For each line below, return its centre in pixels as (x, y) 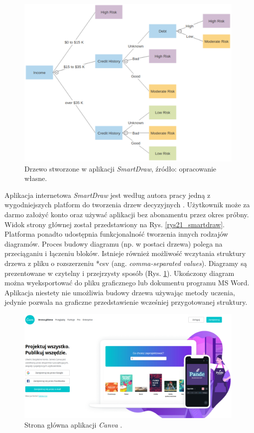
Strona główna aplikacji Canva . (73, 425)
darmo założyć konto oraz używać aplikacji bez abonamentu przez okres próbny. (127, 215)
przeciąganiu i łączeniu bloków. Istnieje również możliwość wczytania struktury (125, 253)
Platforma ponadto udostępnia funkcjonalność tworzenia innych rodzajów (116, 234)
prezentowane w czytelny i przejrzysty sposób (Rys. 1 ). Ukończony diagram (120, 273)
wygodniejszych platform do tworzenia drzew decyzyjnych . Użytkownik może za (127, 205)
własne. (36, 178)
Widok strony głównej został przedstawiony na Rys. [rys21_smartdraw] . (115, 224)
